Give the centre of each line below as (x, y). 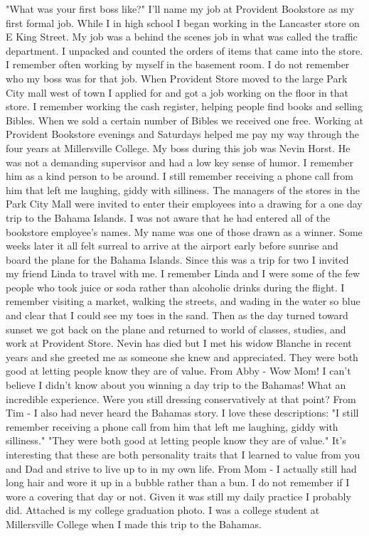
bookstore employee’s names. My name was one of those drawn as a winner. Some (184, 231)
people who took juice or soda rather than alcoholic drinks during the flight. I (175, 287)
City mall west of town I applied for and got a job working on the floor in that (177, 92)
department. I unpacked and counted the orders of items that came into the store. (184, 50)
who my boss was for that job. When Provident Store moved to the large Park (177, 78)
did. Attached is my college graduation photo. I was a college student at (163, 510)
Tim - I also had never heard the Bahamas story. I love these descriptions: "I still (182, 413)
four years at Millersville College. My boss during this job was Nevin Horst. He (178, 148)
